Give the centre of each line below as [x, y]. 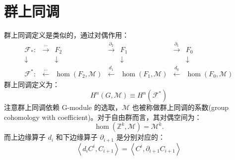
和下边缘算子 [77, 137]
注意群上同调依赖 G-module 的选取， [63, 107]
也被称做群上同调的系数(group [180, 107]
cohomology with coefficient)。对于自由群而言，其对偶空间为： [103, 117]
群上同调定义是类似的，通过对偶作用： [66, 35]
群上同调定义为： [32, 84]
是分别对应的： [141, 137]
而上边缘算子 [25, 137]
